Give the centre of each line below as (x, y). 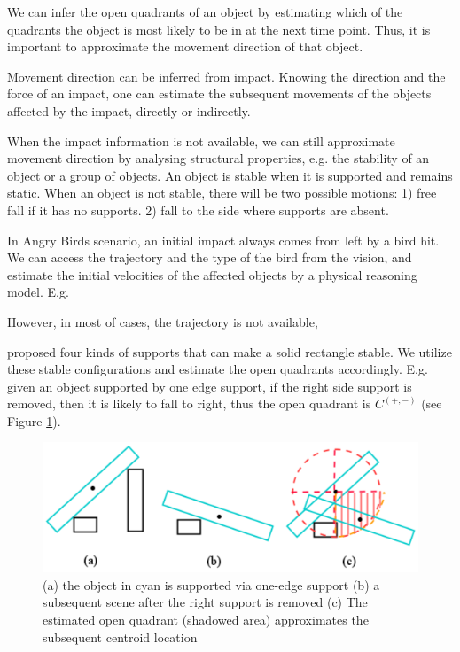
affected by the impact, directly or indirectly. (129, 110)
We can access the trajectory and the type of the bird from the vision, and (210, 257)
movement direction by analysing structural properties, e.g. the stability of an (218, 158)
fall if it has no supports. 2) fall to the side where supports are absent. (198, 210)
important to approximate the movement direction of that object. (185, 47)
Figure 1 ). (34, 420)
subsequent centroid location (120, 636)
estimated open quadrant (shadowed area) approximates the (206, 619)
